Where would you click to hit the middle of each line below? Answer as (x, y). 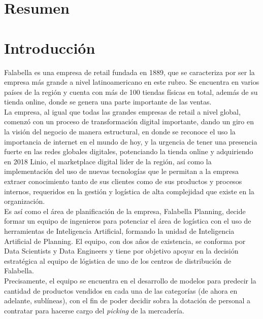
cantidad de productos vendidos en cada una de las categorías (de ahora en (121, 290)
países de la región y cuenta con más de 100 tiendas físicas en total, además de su (131, 92)
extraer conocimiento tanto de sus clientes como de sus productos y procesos (123, 181)
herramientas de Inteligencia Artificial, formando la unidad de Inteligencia (119, 231)
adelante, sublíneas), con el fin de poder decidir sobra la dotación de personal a (127, 300)
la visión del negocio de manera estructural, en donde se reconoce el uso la (120, 132)
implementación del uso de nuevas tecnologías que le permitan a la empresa (121, 171)
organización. (25, 201)
